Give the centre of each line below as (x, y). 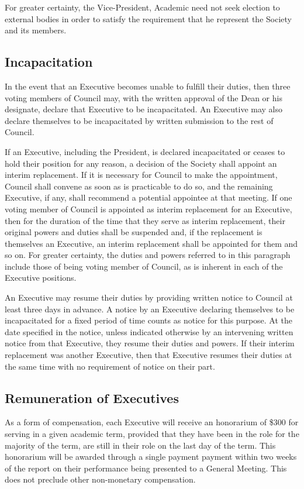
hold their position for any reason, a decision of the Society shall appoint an (141, 163)
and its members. (36, 30)
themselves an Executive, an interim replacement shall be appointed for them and (151, 243)
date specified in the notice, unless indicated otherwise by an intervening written (149, 331)
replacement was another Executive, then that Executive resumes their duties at (148, 355)
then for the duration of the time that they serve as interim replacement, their (145, 220)
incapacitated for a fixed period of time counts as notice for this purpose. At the (149, 320)
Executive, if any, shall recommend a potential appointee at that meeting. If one (148, 197)
